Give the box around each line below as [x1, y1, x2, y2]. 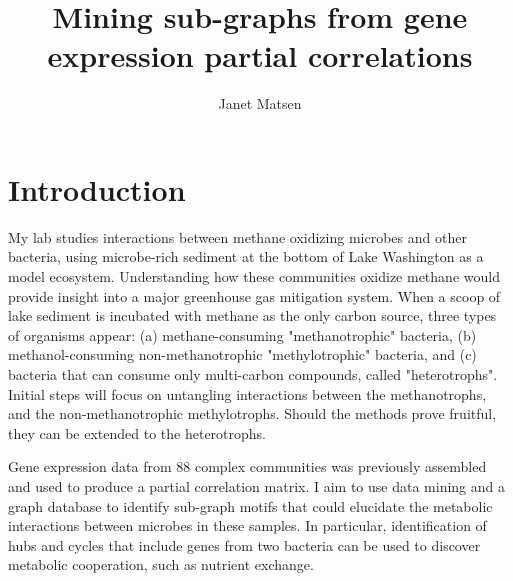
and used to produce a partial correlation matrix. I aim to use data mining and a [8, 475, 505, 496]
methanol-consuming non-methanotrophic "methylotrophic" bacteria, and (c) [8, 344, 477, 365]
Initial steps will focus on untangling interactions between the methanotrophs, [8, 383, 487, 404]
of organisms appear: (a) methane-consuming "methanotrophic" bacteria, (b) [8, 324, 477, 345]
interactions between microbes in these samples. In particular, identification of [8, 515, 487, 536]
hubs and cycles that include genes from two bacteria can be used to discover [8, 534, 481, 555]
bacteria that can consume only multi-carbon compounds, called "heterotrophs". [8, 364, 498, 384]
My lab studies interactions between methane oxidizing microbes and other [8, 226, 467, 247]
